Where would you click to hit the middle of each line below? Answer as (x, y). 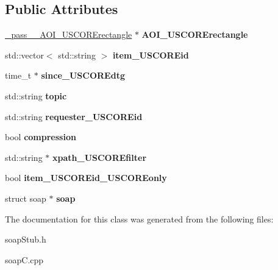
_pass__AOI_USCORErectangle (69, 34)
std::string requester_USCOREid (74, 116)
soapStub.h (26, 239)
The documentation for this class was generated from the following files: (139, 218)
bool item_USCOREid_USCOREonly (86, 178)
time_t (18, 75)
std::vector (24, 55)
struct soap (26, 198)
